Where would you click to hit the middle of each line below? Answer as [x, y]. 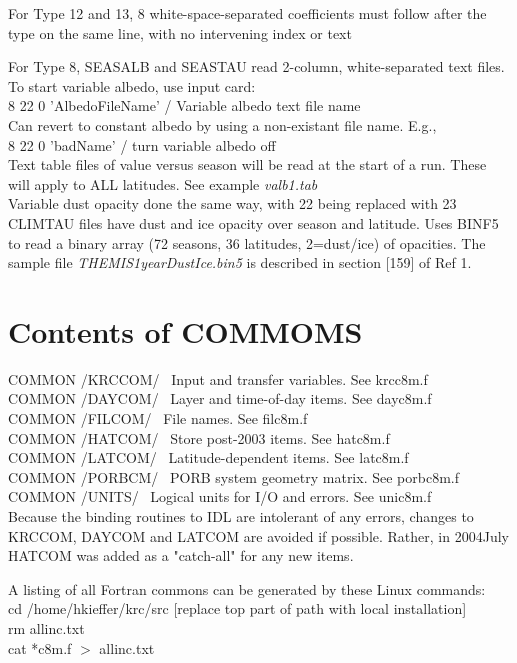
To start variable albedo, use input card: [132, 85]
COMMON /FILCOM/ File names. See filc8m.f [158, 418]
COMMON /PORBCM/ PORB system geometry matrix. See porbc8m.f [233, 476]
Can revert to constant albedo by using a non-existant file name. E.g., [222, 124]
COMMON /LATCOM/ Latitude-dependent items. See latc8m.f [208, 457]
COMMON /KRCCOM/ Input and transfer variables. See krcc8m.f [218, 378]
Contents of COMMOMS [185, 330]
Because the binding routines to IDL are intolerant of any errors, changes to [241, 516]
